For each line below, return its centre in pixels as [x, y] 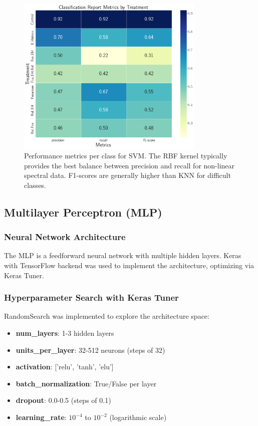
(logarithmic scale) [138, 417]
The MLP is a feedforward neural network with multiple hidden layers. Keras [123, 255]
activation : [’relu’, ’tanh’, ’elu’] [65, 367]
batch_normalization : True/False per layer [86, 383]
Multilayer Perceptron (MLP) [83, 212]
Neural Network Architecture [65, 237]
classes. [35, 185]
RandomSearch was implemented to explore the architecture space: [107, 316]
